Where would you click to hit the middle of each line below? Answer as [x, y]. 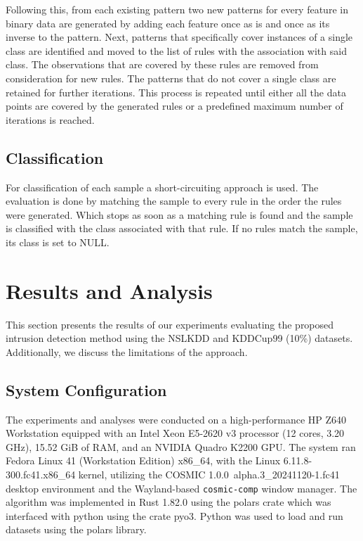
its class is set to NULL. [58, 242]
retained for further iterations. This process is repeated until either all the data [176, 92]
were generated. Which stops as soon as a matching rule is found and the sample [179, 214]
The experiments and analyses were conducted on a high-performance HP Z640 [176, 419]
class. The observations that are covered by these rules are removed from [162, 64]
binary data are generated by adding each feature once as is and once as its [168, 23]
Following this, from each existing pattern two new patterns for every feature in [177, 9]
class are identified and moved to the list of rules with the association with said [176, 50]
